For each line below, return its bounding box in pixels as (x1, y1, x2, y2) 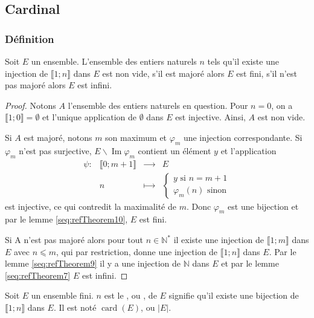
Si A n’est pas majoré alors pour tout (5, 233, 144, 246)
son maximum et (105, 131, 167, 143)
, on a (271, 99, 293, 111)
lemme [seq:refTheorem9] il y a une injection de (5, 257, 181, 270)
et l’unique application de (42, 111, 137, 123)
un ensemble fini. (31, 289, 94, 302)
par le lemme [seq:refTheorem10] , (5, 213, 128, 226)
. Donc (186, 200, 211, 212)
